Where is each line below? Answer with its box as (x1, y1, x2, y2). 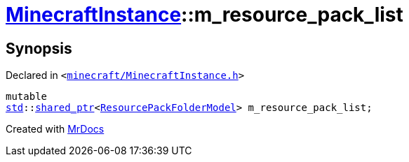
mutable (6, 91, 48, 103)
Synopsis (6, 39, 72, 57)
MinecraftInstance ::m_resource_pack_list (6, 3, 403, 27)
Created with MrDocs (6, 123, 105, 135)
